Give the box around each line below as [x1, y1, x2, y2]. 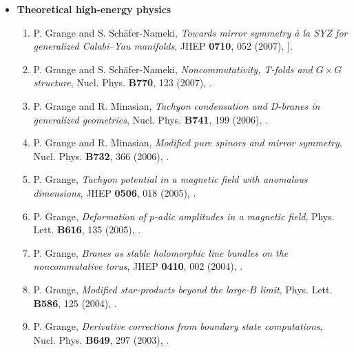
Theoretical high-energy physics [17, 2, 171, 16]
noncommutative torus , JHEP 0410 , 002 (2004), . [33, 259, 243, 273]
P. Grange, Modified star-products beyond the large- [33, 282, 249, 296]
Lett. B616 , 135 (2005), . [33, 222, 141, 237]
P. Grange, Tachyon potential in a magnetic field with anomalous [33, 172, 308, 186]
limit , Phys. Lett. [260, 282, 333, 296]
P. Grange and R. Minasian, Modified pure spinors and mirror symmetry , [33, 135, 342, 150]
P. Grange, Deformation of [33, 208, 146, 223]
